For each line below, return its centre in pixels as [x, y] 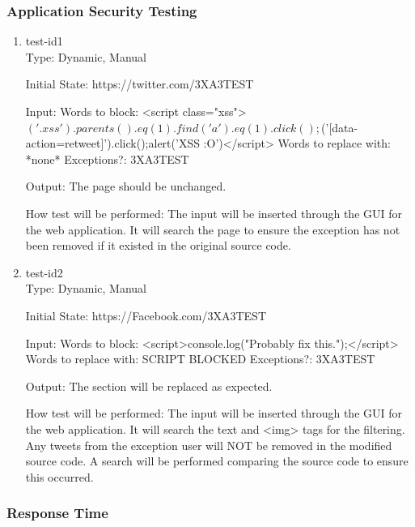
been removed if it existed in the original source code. [158, 245]
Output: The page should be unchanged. [126, 186]
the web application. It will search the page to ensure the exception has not [213, 229]
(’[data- [340, 127]
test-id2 [44, 272]
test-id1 [44, 41]
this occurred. [59, 476]
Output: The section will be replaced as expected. [149, 386]
